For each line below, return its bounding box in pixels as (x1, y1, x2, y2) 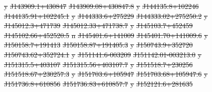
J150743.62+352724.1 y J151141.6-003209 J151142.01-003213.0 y (4, 49, 202, 59)
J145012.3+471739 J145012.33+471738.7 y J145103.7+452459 (4, 20, 193, 31)
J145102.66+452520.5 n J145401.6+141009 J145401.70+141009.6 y (4, 30, 208, 40)
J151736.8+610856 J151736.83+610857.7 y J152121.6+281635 (4, 78, 193, 89)
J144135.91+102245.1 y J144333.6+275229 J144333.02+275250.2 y (4, 10, 208, 21)
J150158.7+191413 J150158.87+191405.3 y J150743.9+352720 (4, 40, 193, 50)
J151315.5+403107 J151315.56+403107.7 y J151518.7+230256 (4, 59, 193, 69)
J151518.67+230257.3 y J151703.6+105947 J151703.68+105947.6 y (4, 69, 208, 79)
